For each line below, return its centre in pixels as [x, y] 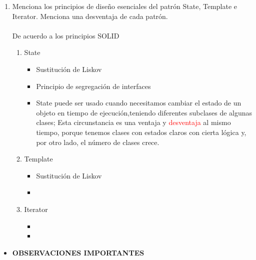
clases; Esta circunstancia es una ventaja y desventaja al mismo [133, 122]
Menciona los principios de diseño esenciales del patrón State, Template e [125, 6]
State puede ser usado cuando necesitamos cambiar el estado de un [139, 103]
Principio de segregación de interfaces [93, 86]
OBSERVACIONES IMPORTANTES [78, 252]
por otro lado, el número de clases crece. [98, 142]
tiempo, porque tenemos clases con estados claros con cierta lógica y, [141, 132]
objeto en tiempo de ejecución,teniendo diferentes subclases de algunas [144, 112]
